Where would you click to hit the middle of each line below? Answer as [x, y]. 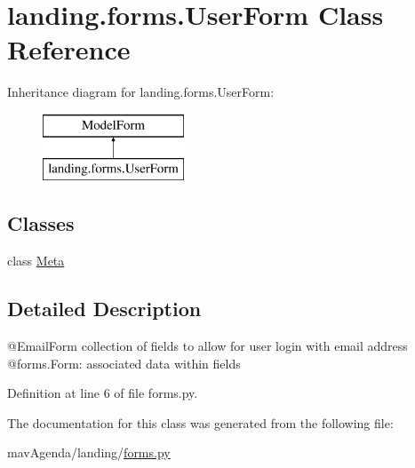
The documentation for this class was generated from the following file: [200, 422]
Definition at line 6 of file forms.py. [103, 393]
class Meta [36, 261]
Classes [41, 223]
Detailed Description [104, 309]
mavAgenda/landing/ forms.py [89, 452]
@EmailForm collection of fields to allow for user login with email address [207, 346]
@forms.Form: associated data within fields [124, 363]
